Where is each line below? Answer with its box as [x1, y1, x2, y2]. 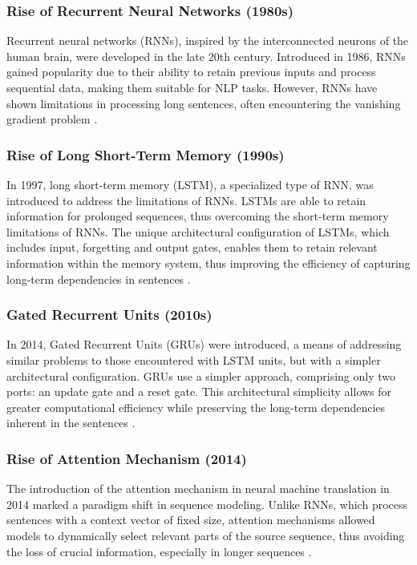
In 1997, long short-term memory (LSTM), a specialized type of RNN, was [6, 176, 374, 192]
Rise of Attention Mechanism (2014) [6, 448, 247, 468]
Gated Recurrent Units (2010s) [6, 305, 213, 325]
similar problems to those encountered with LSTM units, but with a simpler [6, 351, 381, 368]
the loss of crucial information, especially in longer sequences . [6, 543, 312, 559]
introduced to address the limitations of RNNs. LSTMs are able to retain [6, 192, 366, 208]
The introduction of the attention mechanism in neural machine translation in [6, 480, 390, 497]
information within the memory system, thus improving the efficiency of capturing [6, 254, 411, 271]
